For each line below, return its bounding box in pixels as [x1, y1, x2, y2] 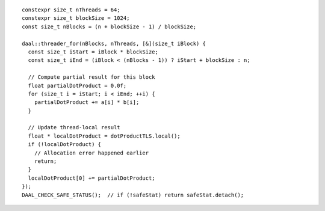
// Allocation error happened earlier [34, 149, 149, 156]
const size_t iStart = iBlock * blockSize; [28, 48, 159, 55]
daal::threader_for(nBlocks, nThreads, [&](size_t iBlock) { [22, 40, 206, 47]
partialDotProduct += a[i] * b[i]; [34, 99, 140, 106]
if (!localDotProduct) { [28, 141, 102, 148]
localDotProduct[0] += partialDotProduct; [28, 174, 156, 182]
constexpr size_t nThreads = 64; [22, 7, 120, 13]
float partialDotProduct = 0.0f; [28, 82, 127, 89]
